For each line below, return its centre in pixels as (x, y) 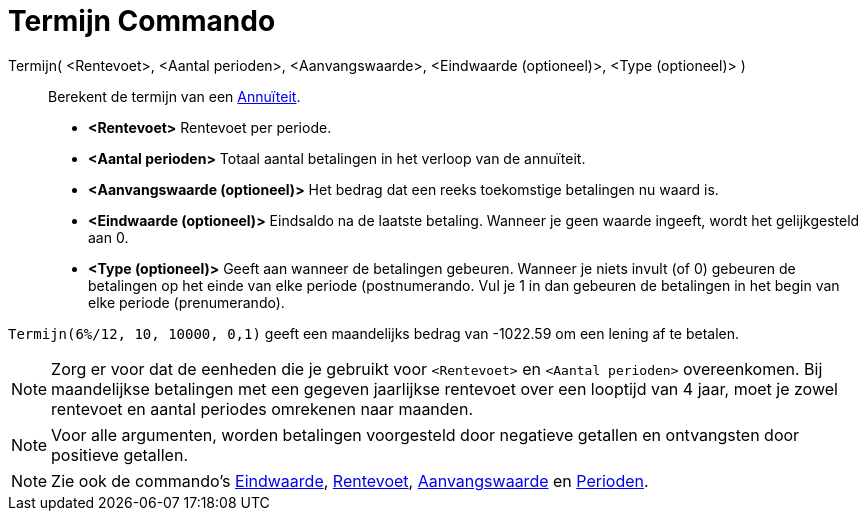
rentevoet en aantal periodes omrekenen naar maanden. (262, 408)
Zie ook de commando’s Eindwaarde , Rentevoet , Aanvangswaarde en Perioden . (350, 480)
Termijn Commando (142, 21)
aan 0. (108, 237)
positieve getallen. (119, 454)
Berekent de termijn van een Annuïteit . (174, 96)
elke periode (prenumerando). (186, 302)
